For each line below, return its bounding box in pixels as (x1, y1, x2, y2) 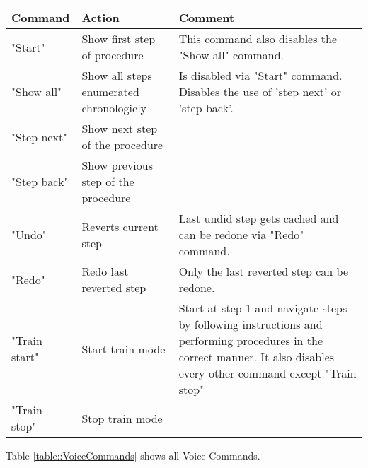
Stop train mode (81, 409, 163, 426)
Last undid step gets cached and (178, 210, 339, 226)
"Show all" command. (178, 47, 284, 63)
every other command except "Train (178, 365, 357, 381)
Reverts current (81, 218, 159, 235)
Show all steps (81, 67, 152, 83)
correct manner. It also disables (178, 349, 335, 365)
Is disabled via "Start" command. (178, 67, 343, 83)
